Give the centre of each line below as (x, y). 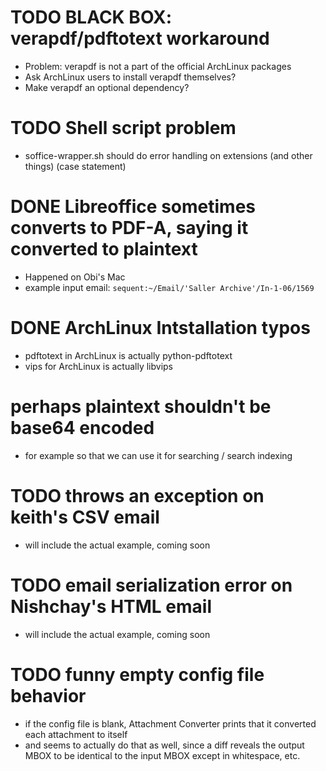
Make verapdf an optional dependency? (107, 87)
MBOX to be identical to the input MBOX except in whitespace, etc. (162, 755)
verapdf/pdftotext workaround (140, 38)
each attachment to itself (76, 734)
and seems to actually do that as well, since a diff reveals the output (164, 745)
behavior (48, 695)
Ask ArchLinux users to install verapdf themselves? (130, 77)
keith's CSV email (85, 517)
